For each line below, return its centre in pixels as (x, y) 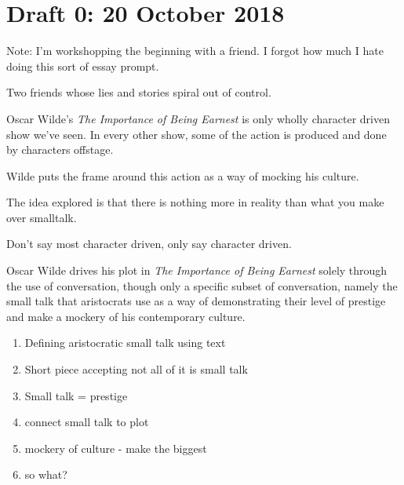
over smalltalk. (42, 217)
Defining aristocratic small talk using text (125, 343)
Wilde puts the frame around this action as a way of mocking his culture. (183, 175)
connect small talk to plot (87, 422)
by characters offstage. (60, 150)
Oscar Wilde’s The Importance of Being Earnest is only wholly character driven (198, 118)
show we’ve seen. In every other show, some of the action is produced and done (197, 134)
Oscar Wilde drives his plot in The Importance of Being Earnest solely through (197, 270)
